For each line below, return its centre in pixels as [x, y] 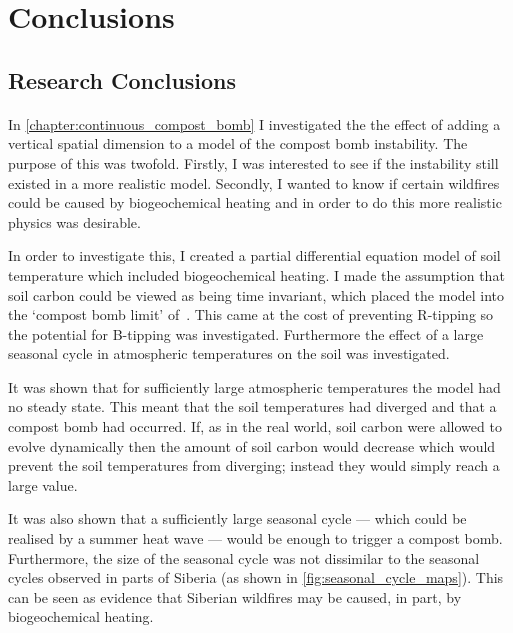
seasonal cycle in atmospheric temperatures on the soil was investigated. [229, 353]
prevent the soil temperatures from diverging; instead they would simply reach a [254, 465]
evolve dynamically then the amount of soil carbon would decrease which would [252, 445]
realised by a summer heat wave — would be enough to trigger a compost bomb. [255, 538]
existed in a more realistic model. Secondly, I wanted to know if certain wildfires [254, 182]
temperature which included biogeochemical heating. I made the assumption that [256, 274]
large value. [43, 484]
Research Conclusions [122, 79]
